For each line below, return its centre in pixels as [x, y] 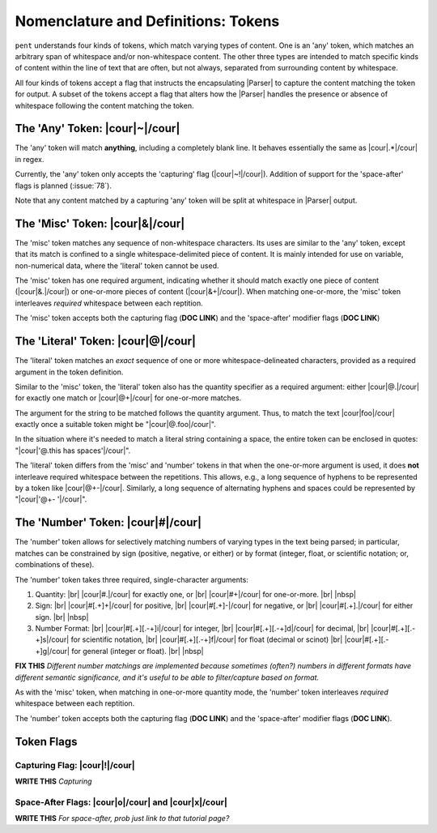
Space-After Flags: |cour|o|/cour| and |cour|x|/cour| [121, 802]
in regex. [30, 159]
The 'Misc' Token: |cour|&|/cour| [100, 223]
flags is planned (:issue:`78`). [64, 186]
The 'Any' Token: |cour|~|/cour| [98, 128]
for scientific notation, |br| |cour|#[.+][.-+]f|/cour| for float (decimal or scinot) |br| [207, 639]
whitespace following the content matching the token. [104, 105]
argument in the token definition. [69, 372]
